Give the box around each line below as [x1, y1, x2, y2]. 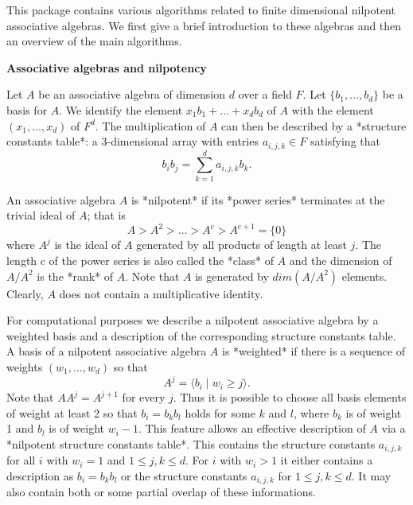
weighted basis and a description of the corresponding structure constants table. [6, 327, 396, 344]
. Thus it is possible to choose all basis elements [173, 389, 407, 406]
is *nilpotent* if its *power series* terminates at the [131, 191, 385, 208]
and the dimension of [289, 252, 392, 269]
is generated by [195, 267, 269, 284]
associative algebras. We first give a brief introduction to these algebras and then [6, 17, 402, 33]
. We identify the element [59, 101, 183, 118]
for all [6, 452, 36, 468]
